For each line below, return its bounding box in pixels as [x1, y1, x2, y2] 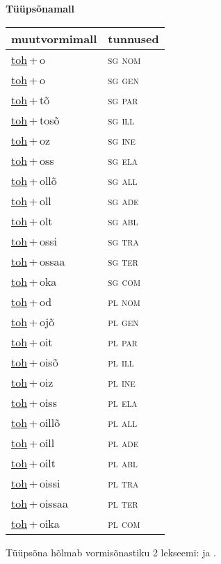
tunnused [108, 30, 159, 47]
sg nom [108, 51, 141, 67]
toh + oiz [11, 373, 54, 390]
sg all [108, 172, 138, 188]
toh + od [11, 293, 52, 309]
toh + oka [11, 273, 57, 289]
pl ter [108, 494, 138, 511]
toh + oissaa [11, 494, 68, 511]
